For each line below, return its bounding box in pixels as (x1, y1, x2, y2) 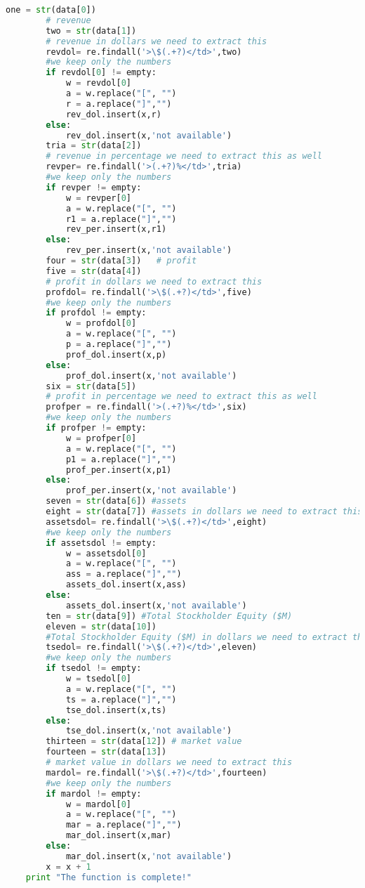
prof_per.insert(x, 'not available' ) (65, 485, 237, 496)
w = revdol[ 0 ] (65, 78, 132, 89)
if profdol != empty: (46, 308, 147, 318)
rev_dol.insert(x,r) (65, 109, 161, 119)
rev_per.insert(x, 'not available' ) (65, 245, 232, 256)
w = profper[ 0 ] (65, 433, 137, 443)
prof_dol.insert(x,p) (65, 349, 167, 360)
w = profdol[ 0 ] (65, 318, 137, 329)
